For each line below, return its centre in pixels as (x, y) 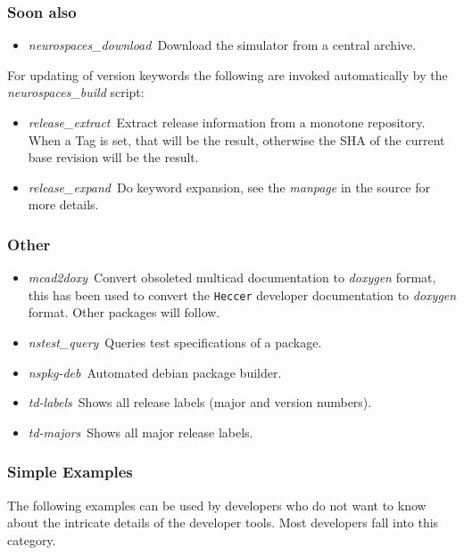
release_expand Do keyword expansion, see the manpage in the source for (229, 187)
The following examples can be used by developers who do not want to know (217, 505)
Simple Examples (70, 472)
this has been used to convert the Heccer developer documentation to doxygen (242, 294)
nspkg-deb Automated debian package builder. (155, 372)
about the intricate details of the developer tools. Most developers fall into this (223, 522)
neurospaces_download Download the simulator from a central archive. (222, 45)
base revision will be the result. (113, 157)
